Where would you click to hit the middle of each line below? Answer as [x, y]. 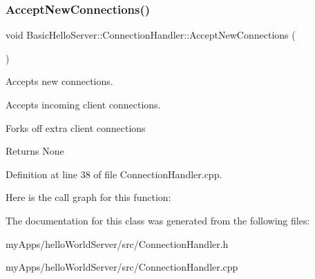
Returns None [35, 151]
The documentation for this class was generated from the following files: [158, 220]
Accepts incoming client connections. [83, 104]
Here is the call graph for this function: [88, 197]
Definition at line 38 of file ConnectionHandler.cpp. [114, 174]
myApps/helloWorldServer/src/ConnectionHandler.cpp [122, 267]
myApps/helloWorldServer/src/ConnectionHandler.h [117, 243]
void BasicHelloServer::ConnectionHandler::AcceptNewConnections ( [151, 35]
